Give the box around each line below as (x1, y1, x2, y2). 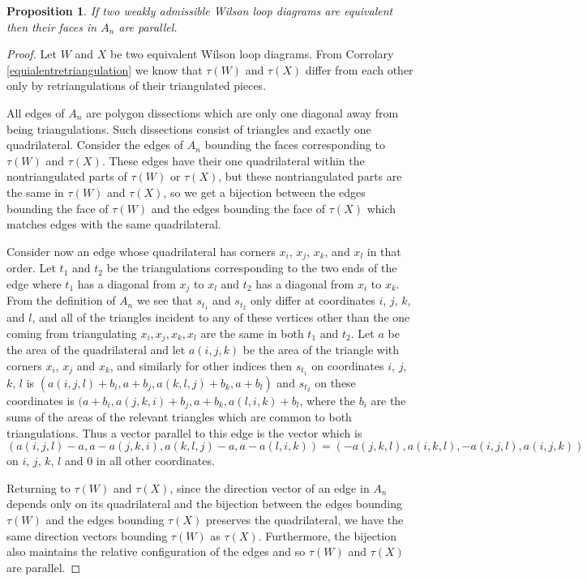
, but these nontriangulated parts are (218, 168, 402, 185)
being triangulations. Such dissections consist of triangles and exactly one (6, 120, 371, 137)
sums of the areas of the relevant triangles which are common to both (6, 408, 352, 425)
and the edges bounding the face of (151, 199, 326, 216)
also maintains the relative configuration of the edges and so (6, 543, 306, 560)
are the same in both (200, 324, 304, 341)
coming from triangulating (6, 324, 137, 341)
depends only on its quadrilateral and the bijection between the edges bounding (6, 495, 403, 512)
